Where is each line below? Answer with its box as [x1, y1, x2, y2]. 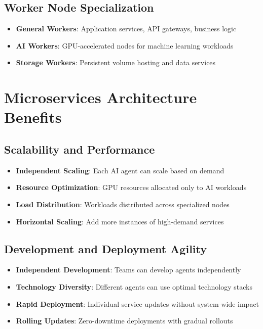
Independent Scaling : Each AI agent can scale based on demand [16, 165, 224, 175]
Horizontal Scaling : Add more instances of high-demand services [16, 216, 224, 226]
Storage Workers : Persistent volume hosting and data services [16, 57, 216, 68]
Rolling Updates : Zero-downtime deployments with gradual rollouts [16, 315, 233, 326]
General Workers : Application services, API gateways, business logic [16, 23, 237, 34]
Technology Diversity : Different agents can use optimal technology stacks [16, 281, 252, 292]
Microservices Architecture [4, 87, 197, 108]
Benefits [4, 107, 62, 127]
